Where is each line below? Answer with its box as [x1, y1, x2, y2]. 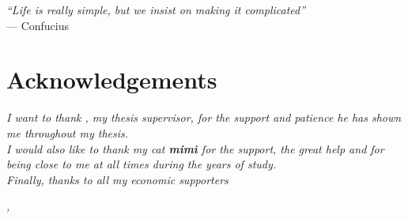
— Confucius [6, 17, 70, 33]
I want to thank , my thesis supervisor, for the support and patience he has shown [6, 109, 402, 126]
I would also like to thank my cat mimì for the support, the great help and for [6, 140, 384, 157]
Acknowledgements [6, 63, 217, 96]
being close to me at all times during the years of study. [6, 156, 277, 172]
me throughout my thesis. [6, 124, 129, 141]
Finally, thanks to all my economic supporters [6, 171, 229, 187]
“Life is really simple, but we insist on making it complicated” [6, 2, 306, 17]
